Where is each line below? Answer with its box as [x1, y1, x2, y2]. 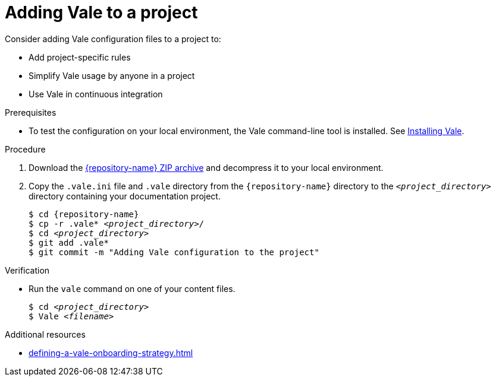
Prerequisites [5, 107, 56, 118]
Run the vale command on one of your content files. [29, 283, 236, 294]
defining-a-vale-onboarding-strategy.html [29, 347, 193, 358]
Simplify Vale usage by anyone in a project [29, 70, 195, 81]
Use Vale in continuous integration [29, 88, 163, 99]
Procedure [5, 144, 46, 154]
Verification [5, 265, 50, 275]
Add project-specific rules [29, 52, 131, 62]
